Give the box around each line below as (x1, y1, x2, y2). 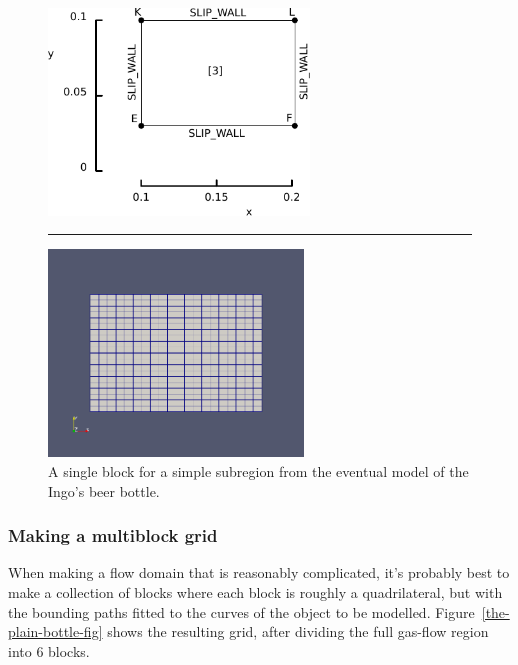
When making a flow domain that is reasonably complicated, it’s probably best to (8, 562, 510, 583)
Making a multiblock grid (8, 523, 218, 548)
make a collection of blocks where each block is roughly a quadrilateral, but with (8, 581, 503, 602)
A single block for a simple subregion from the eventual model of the (48, 460, 469, 481)
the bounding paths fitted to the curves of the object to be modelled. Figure (8, 601, 475, 622)
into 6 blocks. (8, 640, 90, 661)
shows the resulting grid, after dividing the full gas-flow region (107, 621, 489, 642)
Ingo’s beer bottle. (48, 480, 160, 501)
